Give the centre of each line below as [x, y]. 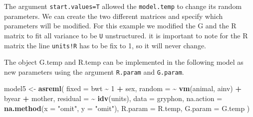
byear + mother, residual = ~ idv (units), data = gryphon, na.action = [113, 98]
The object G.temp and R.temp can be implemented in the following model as [124, 62]
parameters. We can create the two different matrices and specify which [114, 16]
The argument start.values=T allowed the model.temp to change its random [123, 6]
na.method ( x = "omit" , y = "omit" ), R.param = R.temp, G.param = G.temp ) [127, 108]
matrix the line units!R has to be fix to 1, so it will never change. [105, 45]
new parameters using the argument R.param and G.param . [94, 71]
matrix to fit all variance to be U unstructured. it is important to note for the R [126, 35]
